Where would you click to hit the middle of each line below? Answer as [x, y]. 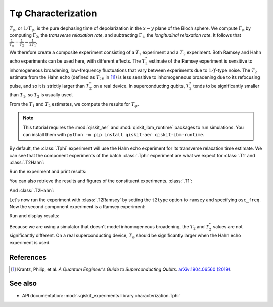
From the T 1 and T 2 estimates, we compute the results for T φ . [74, 105]
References [28, 257]
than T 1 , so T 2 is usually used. [41, 96]
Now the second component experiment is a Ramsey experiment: [77, 206]
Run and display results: [34, 216]
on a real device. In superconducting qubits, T [141, 86]
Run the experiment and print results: [48, 172]
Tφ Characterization [53, 13]
